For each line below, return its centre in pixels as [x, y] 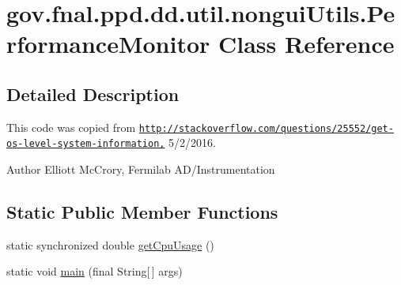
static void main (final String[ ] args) [95, 271]
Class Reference [306, 44]
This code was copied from [71, 127]
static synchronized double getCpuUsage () [110, 244]
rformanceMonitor [108, 44]
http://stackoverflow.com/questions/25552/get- [266, 128]
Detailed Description [93, 94]
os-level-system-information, [86, 144]
